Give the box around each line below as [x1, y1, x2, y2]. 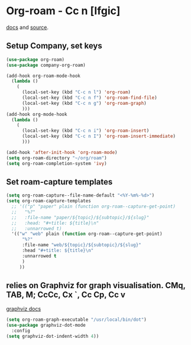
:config [11, 328, 31, 334]
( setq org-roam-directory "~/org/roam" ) [6, 155, 108, 161]
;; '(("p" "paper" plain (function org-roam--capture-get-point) [11, 204, 176, 209]
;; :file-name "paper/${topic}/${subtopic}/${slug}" [11, 214, 150, 220]
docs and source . [6, 24, 49, 31]
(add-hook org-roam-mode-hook [6, 73, 81, 79]
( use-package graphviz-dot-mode [6, 323, 86, 328]
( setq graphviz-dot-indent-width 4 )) [6, 333, 99, 339]
